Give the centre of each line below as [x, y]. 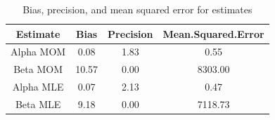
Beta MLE [38, 104]
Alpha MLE [38, 87]
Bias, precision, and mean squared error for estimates [137, 9]
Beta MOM [38, 69]
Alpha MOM [38, 52]
